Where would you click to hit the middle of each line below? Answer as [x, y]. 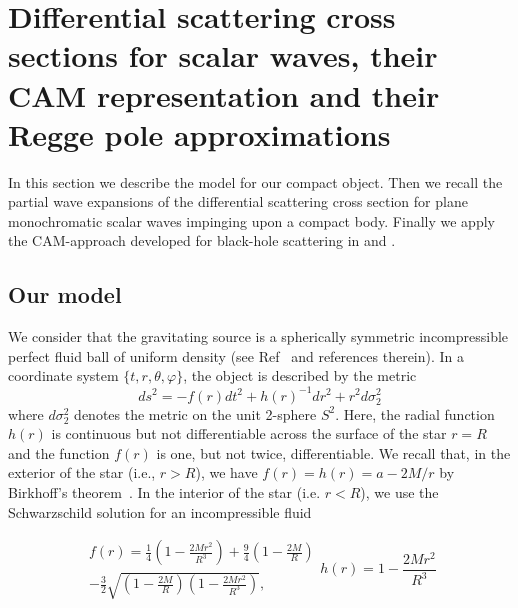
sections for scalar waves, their [223, 55]
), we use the [399, 492]
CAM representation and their [224, 94]
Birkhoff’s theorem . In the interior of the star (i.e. [164, 492]
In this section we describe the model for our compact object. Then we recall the [255, 181]
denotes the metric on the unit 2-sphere [195, 413]
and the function [59, 452]
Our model [65, 294]
